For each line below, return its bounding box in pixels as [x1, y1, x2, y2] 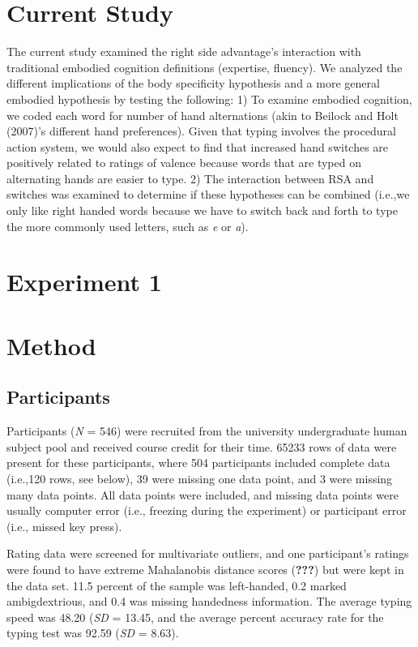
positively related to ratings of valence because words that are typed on [6, 154, 361, 171]
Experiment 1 [6, 265, 162, 298]
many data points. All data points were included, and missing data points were [6, 486, 399, 503]
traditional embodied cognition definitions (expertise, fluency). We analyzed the [6, 58, 403, 75]
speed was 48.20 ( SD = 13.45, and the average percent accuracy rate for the [6, 608, 384, 625]
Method [6, 328, 96, 362]
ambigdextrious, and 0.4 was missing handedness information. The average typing [6, 593, 412, 610]
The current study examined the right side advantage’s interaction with [6, 43, 361, 60]
